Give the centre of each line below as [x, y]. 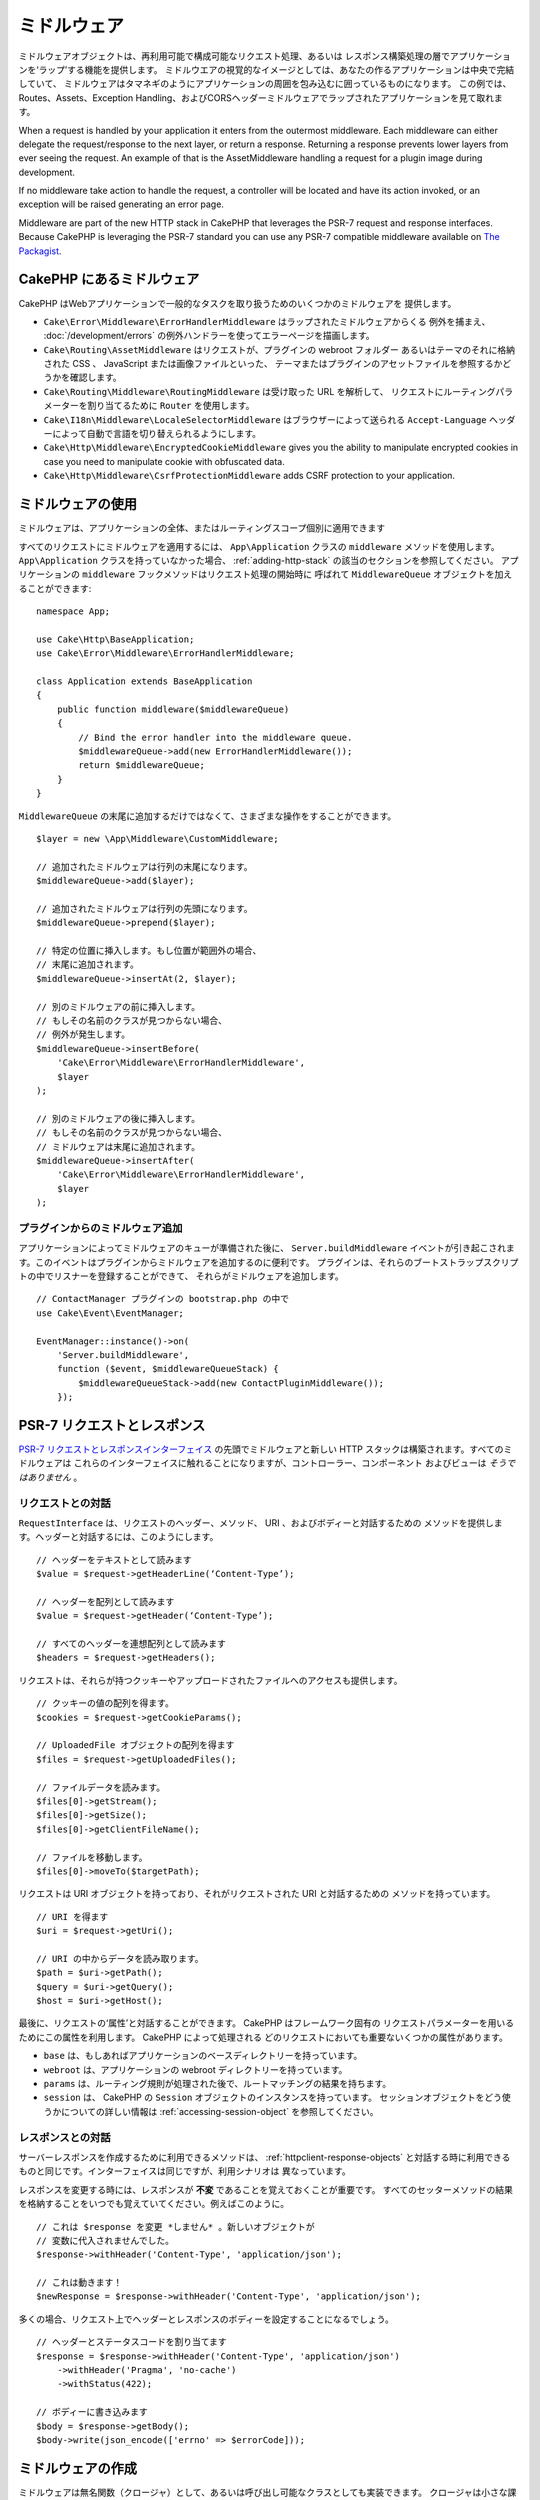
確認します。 [95, 377]
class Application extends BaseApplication [144, 681]
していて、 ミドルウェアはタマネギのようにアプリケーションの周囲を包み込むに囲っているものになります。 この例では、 [265, 84]
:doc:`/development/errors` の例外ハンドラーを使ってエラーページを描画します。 [209, 336]
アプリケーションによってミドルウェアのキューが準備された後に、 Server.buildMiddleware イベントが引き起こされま [266, 1248]
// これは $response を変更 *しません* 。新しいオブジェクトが [175, 2226]
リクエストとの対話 [65, 1503]
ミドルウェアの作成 [77, 2468]
